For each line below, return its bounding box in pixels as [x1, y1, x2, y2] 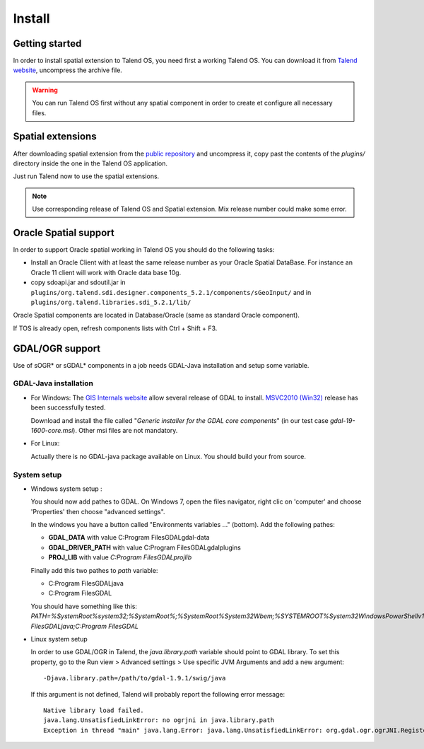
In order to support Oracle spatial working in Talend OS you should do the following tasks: [13, 245, 275, 254]
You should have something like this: [30, 602, 138, 610]
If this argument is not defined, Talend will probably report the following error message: [30, 690, 285, 698]
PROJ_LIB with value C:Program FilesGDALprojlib [48, 553, 192, 562]
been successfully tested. [30, 403, 106, 412]
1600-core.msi [30, 426, 73, 434]
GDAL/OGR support [13, 342, 101, 354]
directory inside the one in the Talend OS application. [13, 159, 167, 168]
